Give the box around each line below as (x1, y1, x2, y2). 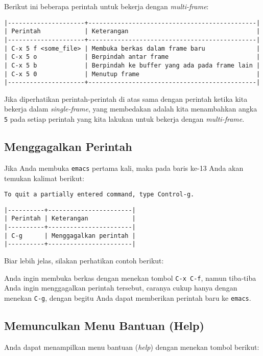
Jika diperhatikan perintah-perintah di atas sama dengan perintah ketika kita (4, 93, 248, 104)
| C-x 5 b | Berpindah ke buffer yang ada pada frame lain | (4, 61, 260, 69)
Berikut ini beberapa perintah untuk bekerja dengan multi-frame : (4, 1, 209, 11)
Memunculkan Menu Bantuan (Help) (4, 317, 204, 333)
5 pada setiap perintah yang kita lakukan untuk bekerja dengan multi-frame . (4, 114, 245, 124)
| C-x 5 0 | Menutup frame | (4, 70, 260, 78)
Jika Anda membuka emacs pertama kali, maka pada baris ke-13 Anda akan (4, 162, 244, 173)
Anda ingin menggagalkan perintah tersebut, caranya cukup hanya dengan (4, 282, 237, 293)
